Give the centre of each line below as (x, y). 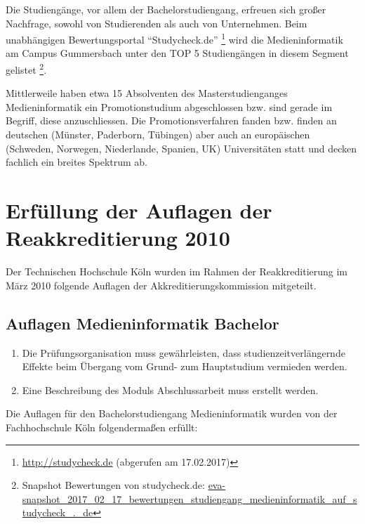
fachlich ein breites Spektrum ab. (77, 162)
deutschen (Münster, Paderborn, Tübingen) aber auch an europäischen (158, 135)
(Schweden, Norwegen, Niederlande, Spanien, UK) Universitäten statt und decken (181, 148)
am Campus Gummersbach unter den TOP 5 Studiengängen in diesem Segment (177, 53)
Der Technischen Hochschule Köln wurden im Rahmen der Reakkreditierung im (177, 271)
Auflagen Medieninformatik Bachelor (142, 323)
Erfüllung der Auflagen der (139, 210)
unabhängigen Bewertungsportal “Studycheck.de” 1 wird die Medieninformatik (174, 38)
